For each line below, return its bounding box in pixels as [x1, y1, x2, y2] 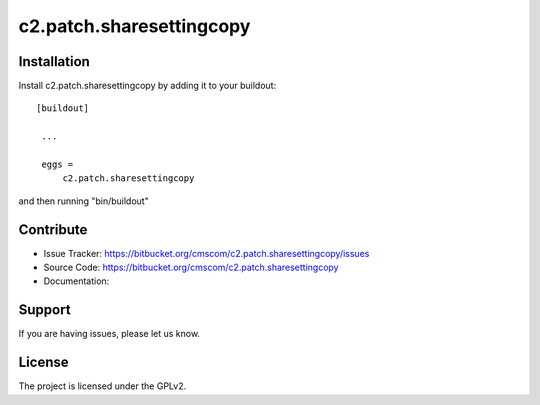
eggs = [41, 159, 74, 170]
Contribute [18, 221, 88, 238]
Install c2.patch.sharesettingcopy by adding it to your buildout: [18, 80, 277, 92]
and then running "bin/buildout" [18, 195, 149, 207]
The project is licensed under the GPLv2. [18, 380, 187, 392]
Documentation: [43, 275, 110, 287]
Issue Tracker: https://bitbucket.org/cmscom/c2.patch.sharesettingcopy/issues [43, 247, 370, 259]
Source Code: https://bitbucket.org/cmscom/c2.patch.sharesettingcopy [43, 261, 339, 274]
